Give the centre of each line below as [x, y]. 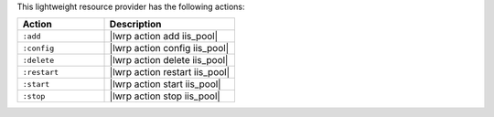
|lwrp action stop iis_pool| [165, 96]
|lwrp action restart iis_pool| [170, 72]
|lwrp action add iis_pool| [164, 37]
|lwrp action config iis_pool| [169, 48]
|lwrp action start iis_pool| [165, 84]
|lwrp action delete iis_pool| [169, 60]
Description [135, 25]
